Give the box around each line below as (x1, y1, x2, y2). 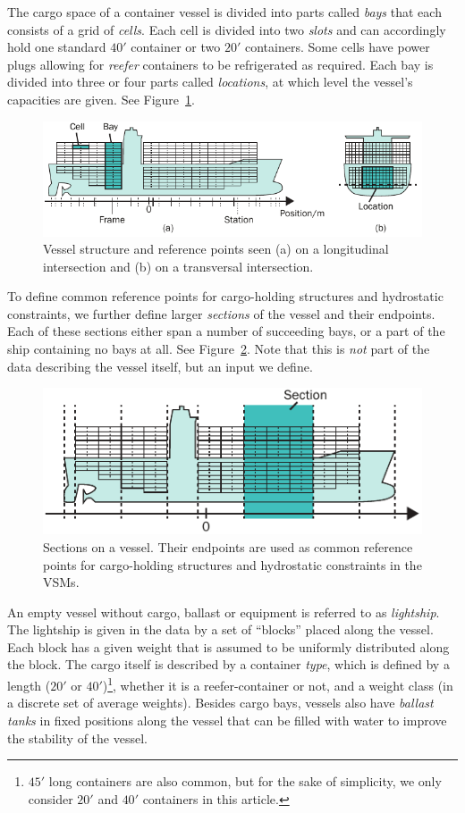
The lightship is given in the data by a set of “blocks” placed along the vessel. (7, 620, 434, 639)
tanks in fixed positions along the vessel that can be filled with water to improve (7, 710, 447, 729)
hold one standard (7, 38, 106, 56)
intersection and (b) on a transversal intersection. (43, 256, 314, 275)
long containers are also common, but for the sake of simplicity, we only (48, 772, 442, 791)
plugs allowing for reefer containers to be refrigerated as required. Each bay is (7, 54, 434, 73)
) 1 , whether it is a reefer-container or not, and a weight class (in (102, 674, 453, 694)
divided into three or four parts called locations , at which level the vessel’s (7, 72, 413, 91)
